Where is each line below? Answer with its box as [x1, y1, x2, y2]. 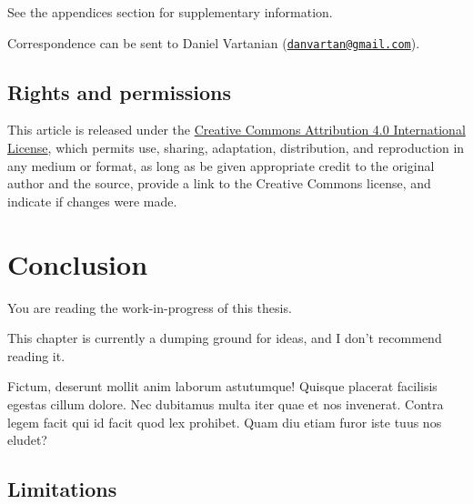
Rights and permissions [7, 77, 231, 106]
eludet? [7, 430, 47, 449]
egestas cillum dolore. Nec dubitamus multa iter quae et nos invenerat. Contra [7, 394, 444, 413]
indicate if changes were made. [7, 191, 177, 210]
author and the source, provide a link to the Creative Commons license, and [7, 174, 431, 193]
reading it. [7, 346, 65, 365]
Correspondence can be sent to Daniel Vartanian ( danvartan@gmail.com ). [7, 33, 420, 52]
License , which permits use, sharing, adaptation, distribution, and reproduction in [7, 138, 465, 157]
